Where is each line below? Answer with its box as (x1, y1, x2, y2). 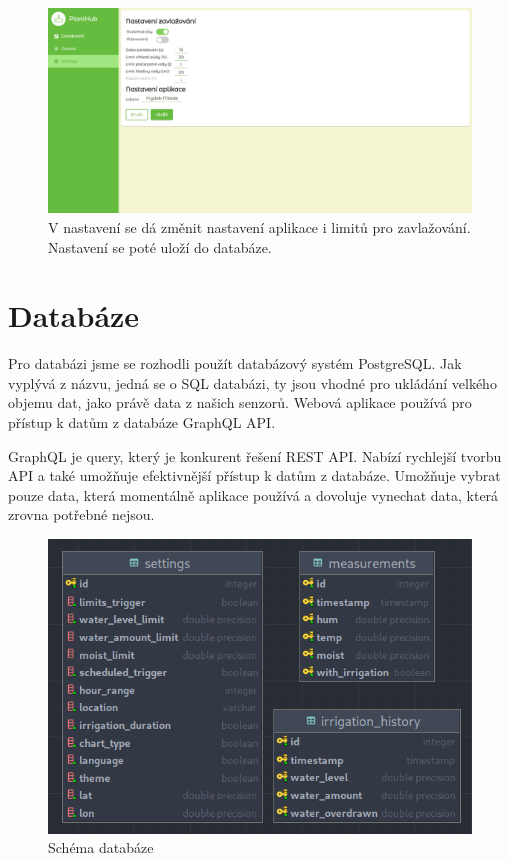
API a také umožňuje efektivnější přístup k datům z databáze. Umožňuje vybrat (8, 465, 501, 486)
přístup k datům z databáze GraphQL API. (8, 412, 276, 433)
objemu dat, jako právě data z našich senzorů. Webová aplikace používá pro (8, 392, 472, 413)
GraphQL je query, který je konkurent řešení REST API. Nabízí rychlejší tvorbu (8, 445, 502, 466)
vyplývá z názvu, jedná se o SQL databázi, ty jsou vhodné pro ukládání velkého (8, 372, 497, 393)
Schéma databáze (48, 837, 154, 858)
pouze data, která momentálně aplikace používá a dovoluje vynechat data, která (8, 484, 499, 505)
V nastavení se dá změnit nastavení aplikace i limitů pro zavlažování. (48, 216, 471, 237)
